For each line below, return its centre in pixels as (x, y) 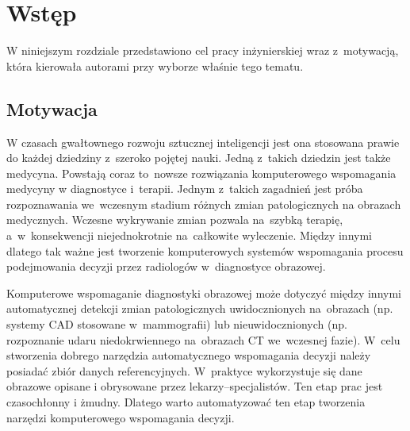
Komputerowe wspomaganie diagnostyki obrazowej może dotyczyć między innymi (204, 292)
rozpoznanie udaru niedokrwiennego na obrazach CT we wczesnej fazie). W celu (203, 339)
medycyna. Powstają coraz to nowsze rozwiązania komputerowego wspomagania (201, 173)
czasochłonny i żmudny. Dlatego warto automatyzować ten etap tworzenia (186, 402)
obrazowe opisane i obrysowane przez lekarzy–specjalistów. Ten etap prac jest (195, 386)
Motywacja (52, 108)
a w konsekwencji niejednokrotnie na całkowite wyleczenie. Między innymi (189, 235)
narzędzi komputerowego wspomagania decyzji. (121, 417)
